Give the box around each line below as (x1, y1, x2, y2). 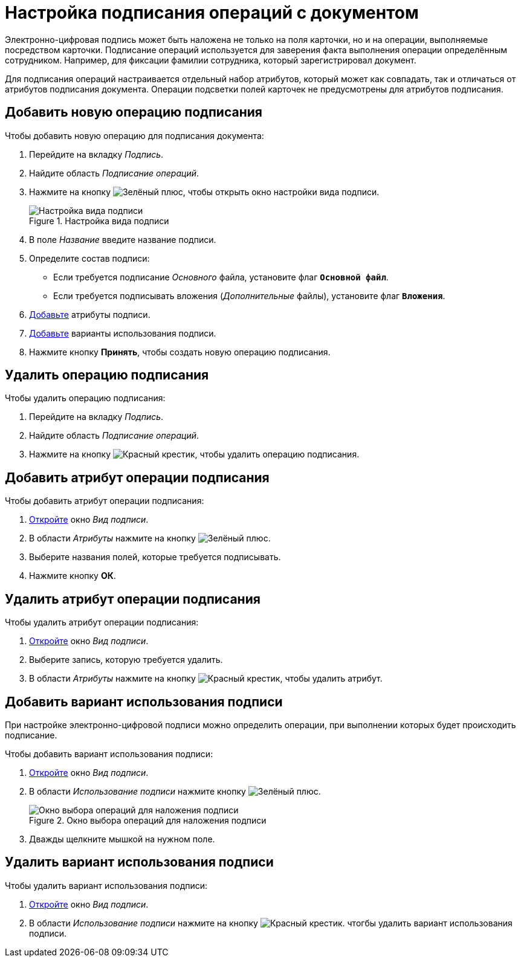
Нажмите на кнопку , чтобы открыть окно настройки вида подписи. (29, 186, 380, 197)
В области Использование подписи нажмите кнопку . (29, 786, 321, 796)
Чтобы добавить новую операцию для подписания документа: (5, 130, 264, 141)
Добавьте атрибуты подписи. (29, 309, 150, 320)
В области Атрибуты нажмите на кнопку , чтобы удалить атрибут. (29, 673, 383, 684)
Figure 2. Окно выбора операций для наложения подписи (29, 815, 267, 825)
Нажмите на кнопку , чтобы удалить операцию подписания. (29, 449, 360, 460)
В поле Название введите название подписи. (29, 234, 216, 245)
